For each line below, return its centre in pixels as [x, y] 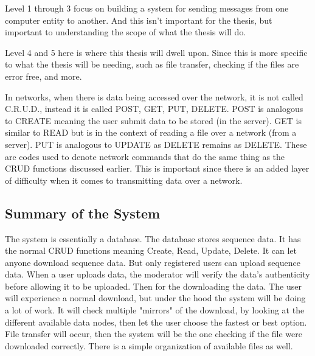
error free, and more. [43, 76]
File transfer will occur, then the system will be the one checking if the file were [154, 334]
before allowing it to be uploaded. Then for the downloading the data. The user [153, 286]
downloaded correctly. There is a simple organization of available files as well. [149, 345]
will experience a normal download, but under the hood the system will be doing [155, 298]
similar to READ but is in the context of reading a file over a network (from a [151, 132]
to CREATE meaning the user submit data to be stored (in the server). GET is [153, 120]
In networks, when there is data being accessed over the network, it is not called [154, 96]
